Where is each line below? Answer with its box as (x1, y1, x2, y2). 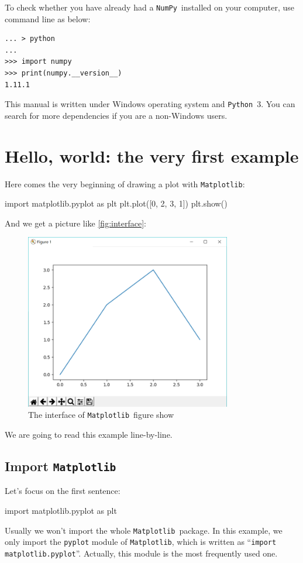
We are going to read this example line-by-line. (5, 428, 173, 440)
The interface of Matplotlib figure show (28, 408, 174, 421)
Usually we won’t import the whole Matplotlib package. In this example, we (5, 524, 283, 536)
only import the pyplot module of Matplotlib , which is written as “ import (5, 535, 277, 548)
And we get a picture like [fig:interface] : (5, 217, 146, 229)
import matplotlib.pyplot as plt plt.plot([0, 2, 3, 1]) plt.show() (5, 197, 228, 210)
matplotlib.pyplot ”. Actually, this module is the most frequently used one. (5, 547, 278, 559)
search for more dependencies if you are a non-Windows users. (5, 109, 228, 121)
